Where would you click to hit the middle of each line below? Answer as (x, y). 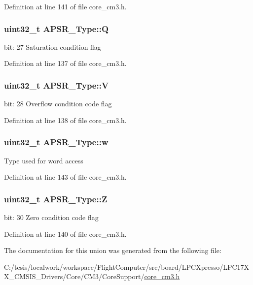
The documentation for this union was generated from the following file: (113, 250)
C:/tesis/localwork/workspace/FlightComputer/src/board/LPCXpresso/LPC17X (127, 267)
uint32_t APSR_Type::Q (56, 28)
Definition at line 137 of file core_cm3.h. (65, 63)
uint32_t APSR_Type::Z (56, 199)
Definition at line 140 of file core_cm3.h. (65, 234)
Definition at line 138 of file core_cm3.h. (65, 120)
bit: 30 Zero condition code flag (51, 217)
